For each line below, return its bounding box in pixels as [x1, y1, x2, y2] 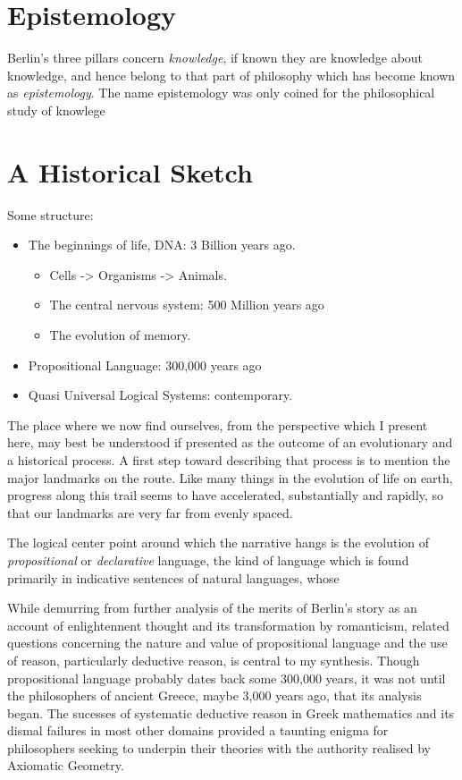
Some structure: [7, 205, 94, 224]
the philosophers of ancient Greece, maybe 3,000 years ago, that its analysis [7, 686, 422, 705]
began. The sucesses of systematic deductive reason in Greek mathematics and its [7, 703, 455, 722]
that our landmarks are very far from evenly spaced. [7, 503, 293, 521]
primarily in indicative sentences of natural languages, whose [7, 568, 340, 587]
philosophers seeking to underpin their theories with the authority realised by [7, 738, 431, 757]
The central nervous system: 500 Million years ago [49, 295, 324, 314]
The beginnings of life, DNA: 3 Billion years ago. [28, 235, 296, 254]
